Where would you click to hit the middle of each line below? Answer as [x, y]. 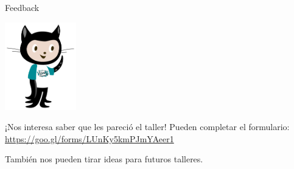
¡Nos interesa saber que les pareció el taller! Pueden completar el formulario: [147, 127]
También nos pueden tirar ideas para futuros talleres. [104, 159]
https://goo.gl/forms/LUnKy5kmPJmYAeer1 [89, 138]
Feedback [22, 7]
